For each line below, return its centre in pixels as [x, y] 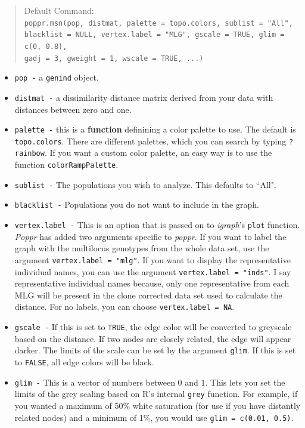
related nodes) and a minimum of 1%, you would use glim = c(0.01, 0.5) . [154, 417]
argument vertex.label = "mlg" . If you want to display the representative [152, 259]
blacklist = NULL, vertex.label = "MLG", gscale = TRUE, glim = [154, 35]
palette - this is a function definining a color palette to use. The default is [155, 129]
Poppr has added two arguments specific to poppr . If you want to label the [150, 236]
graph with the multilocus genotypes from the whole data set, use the [142, 248]
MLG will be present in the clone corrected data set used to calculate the [148, 295]
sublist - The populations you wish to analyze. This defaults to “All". [145, 184]
